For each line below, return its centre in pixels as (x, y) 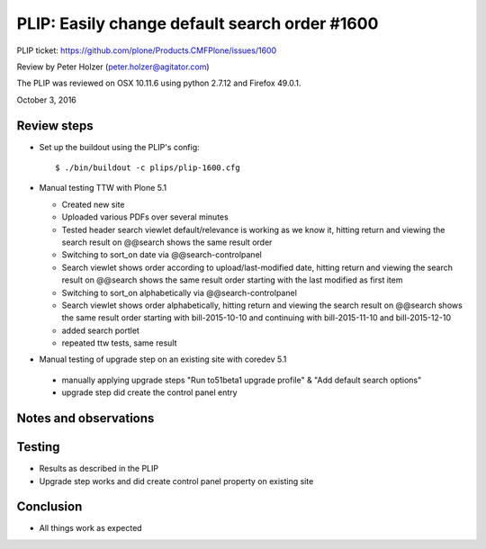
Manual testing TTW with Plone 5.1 (103, 188)
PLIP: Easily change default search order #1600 (198, 23)
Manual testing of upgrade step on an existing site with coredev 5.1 (163, 359)
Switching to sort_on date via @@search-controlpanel (162, 255)
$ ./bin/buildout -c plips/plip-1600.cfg (148, 168)
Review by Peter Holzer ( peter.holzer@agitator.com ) (113, 67)
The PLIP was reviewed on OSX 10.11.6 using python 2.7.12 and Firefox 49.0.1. (159, 83)
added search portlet (100, 330)
